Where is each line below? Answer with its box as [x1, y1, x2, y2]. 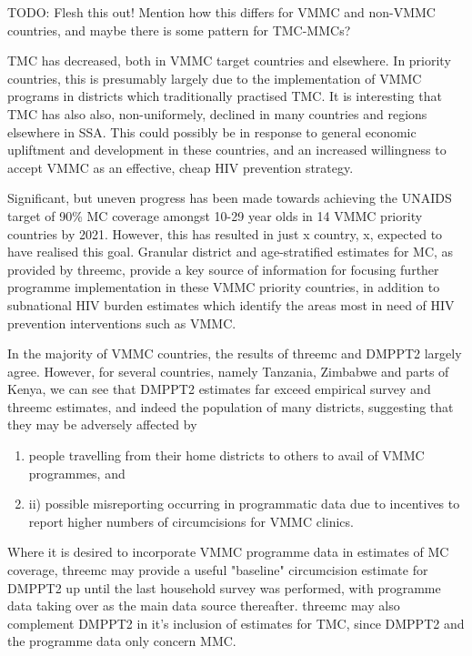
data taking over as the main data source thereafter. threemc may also [7, 596, 400, 615]
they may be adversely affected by [7, 415, 197, 434]
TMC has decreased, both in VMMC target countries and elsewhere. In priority [7, 51, 451, 70]
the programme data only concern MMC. [7, 631, 236, 651]
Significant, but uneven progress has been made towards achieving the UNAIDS [7, 188, 452, 207]
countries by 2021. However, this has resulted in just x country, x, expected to [7, 224, 443, 243]
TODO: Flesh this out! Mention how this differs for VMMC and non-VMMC [7, 3, 436, 21]
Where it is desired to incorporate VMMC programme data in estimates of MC [7, 542, 449, 561]
